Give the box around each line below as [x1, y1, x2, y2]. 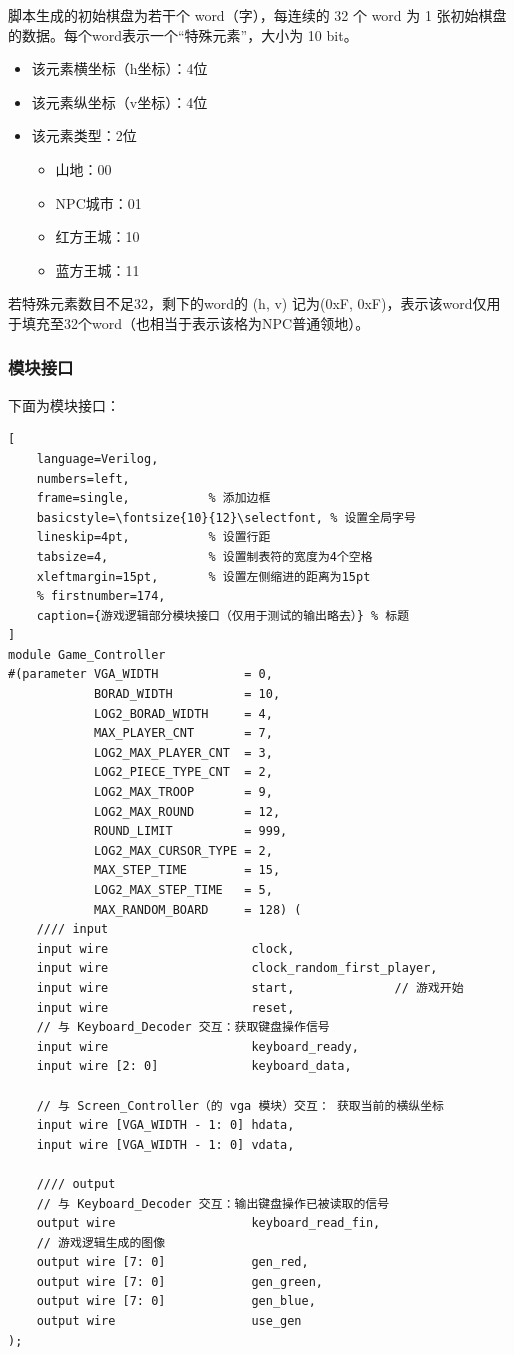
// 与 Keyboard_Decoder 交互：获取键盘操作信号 [36, 1020, 330, 1035]
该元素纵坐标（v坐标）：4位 [31, 91, 208, 112]
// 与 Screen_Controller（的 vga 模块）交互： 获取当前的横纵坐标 [36, 1098, 444, 1113]
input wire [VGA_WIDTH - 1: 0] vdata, [36, 1137, 295, 1152]
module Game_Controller [8, 647, 166, 662]
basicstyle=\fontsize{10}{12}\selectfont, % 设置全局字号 [36, 510, 416, 525]
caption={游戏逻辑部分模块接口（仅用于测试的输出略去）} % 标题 [36, 608, 410, 623]
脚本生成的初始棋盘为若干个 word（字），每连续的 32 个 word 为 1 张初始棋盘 [8, 5, 507, 25]
